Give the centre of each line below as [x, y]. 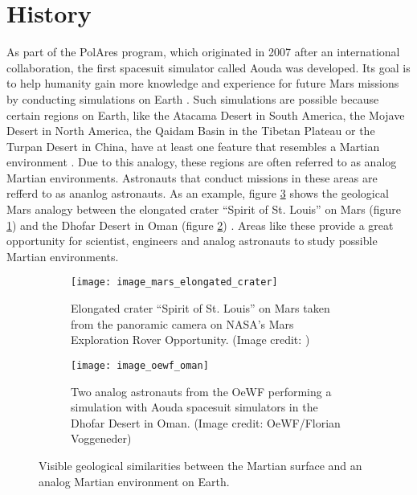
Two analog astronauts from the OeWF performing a [201, 391]
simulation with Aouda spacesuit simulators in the [194, 407]
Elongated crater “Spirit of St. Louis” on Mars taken [200, 308]
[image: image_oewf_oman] [140, 365]
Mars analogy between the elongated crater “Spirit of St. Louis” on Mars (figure [204, 209]
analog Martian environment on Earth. [134, 481]
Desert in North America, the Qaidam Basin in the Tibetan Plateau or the [191, 131]
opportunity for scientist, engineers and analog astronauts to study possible [192, 241]
